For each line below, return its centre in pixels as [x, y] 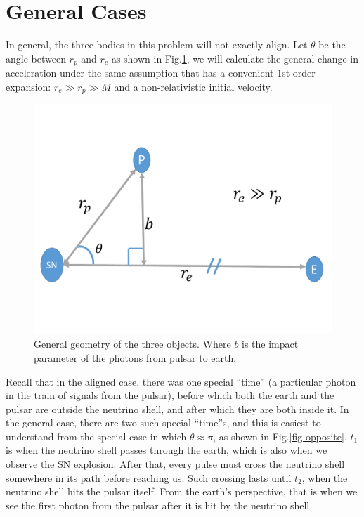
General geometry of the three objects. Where [132, 344]
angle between [36, 58]
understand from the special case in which [96, 436]
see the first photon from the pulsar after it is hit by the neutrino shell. [159, 505]
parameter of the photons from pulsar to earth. [135, 357]
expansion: [28, 86]
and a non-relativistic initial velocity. [193, 86]
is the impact [270, 344]
